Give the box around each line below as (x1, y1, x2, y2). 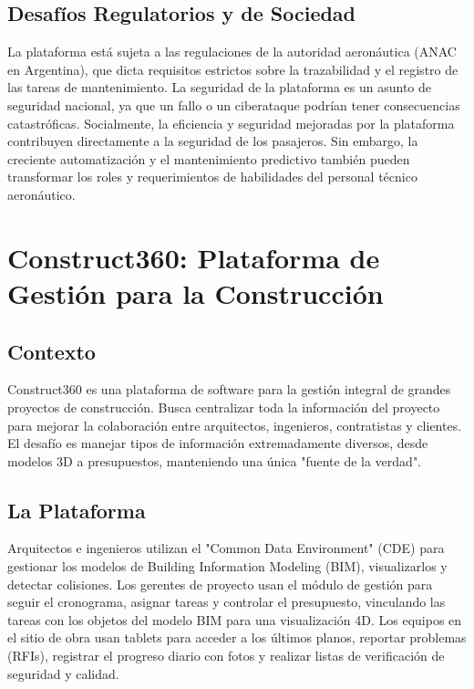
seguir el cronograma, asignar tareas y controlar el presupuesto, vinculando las (7, 592, 446, 611)
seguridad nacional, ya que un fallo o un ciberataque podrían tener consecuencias (7, 95, 460, 114)
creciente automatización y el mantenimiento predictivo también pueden (7, 149, 410, 168)
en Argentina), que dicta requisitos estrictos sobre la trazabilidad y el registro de (7, 59, 459, 78)
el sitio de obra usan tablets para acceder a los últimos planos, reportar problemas (7, 628, 467, 647)
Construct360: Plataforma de (7, 238, 380, 276)
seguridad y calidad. (7, 663, 119, 683)
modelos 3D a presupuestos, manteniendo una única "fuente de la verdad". (7, 451, 422, 470)
